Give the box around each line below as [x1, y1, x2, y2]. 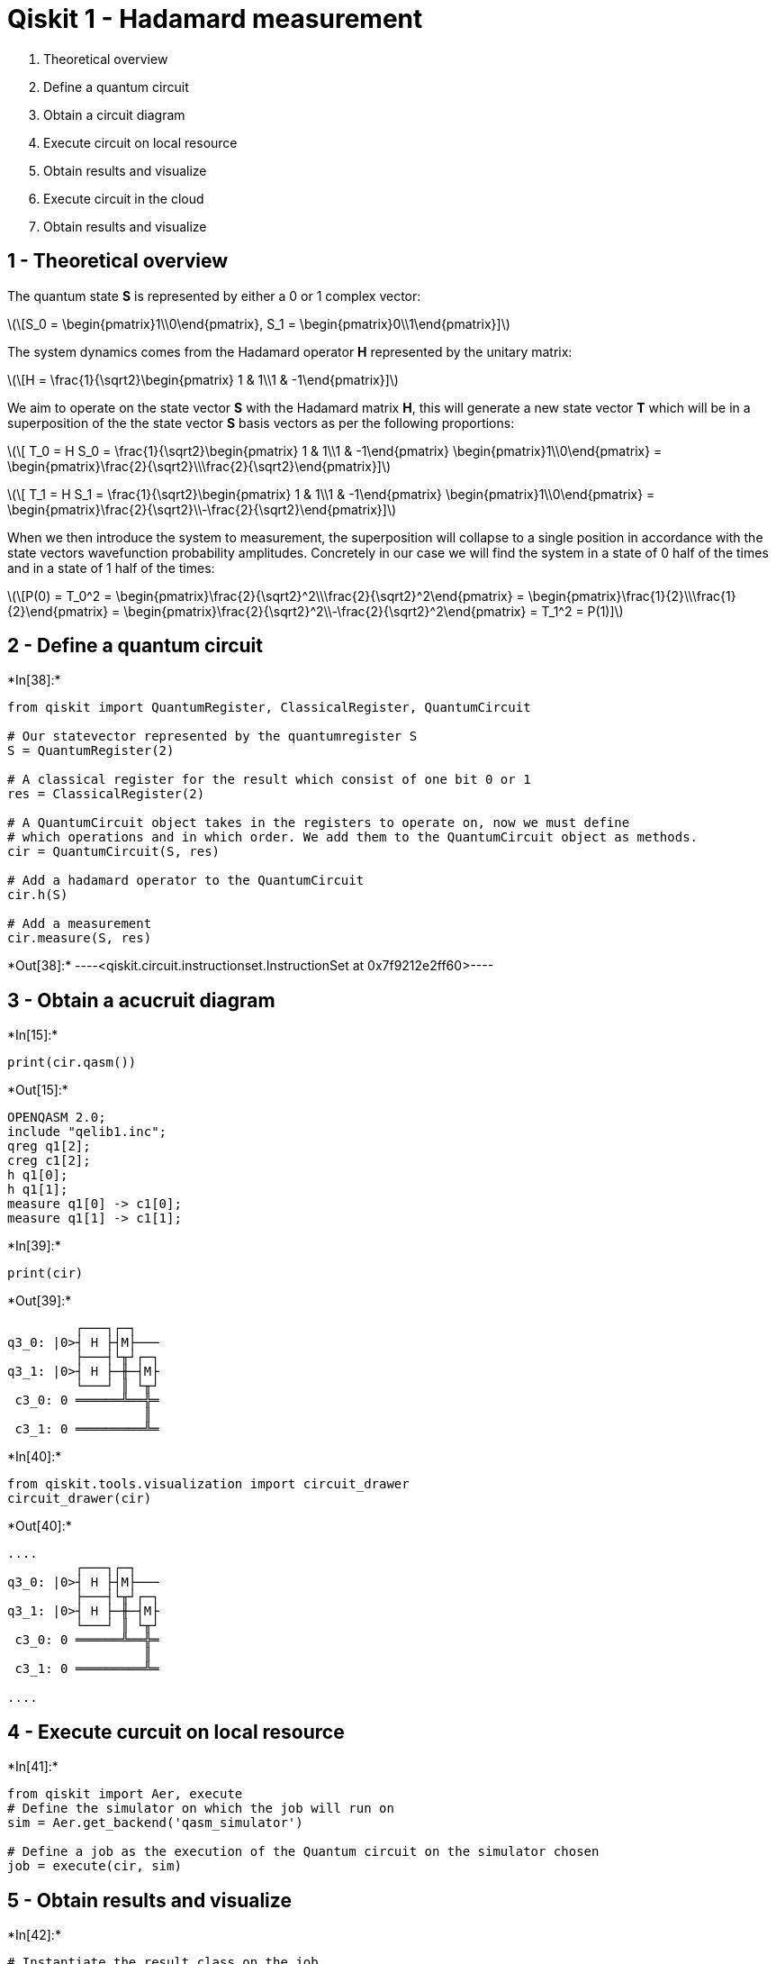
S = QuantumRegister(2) [7, 743, 175, 759]
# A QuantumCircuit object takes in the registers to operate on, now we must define [7, 815, 630, 831]
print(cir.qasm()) [7, 1055, 137, 1070]
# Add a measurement [7, 916, 152, 932]
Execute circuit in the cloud [43, 190, 204, 206]
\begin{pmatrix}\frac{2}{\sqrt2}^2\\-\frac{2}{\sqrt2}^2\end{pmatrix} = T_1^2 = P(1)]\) [123, 603, 624, 619]
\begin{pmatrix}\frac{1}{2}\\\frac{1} [528, 587, 736, 604]
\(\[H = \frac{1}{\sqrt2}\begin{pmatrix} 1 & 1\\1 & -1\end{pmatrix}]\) [7, 371, 399, 387]
